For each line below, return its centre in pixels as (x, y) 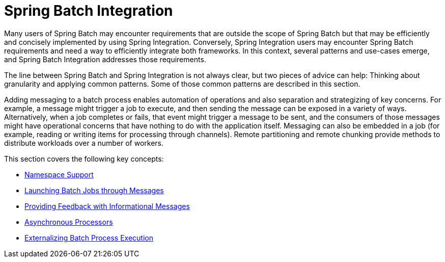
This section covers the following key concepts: (84, 159)
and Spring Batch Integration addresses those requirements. (105, 59)
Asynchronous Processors (69, 222)
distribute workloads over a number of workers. (84, 143)
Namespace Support (59, 174)
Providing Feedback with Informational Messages (107, 206)
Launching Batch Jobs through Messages (94, 190)
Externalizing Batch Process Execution (89, 238)
